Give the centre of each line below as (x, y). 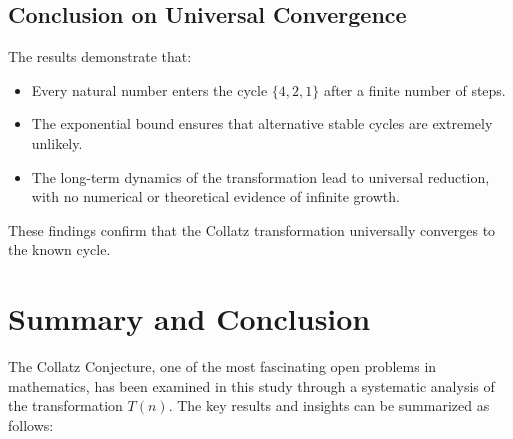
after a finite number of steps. (414, 89)
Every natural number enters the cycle (149, 89)
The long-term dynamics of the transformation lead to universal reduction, (260, 176)
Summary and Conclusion (189, 318)
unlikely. (57, 142)
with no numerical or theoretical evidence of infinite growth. (215, 196)
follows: (31, 424)
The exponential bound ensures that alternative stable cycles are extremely (262, 123)
